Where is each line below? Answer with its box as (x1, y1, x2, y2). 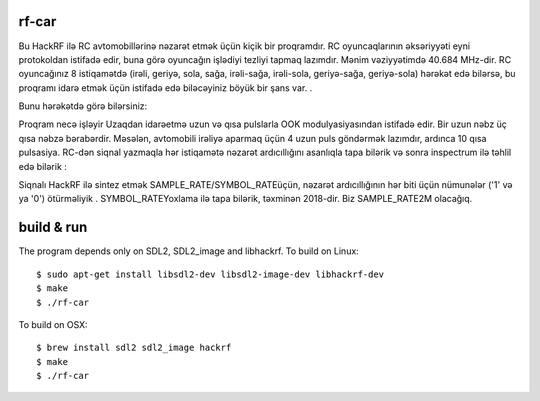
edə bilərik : (18, 160, 67, 172)
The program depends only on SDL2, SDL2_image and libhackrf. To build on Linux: (18, 245, 359, 257)
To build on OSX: (18, 318, 89, 330)
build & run (18, 219, 88, 236)
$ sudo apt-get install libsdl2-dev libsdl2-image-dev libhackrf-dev (36, 268, 385, 280)
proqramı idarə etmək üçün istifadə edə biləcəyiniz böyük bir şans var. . (18, 81, 313, 94)
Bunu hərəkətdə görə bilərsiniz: (18, 100, 148, 112)
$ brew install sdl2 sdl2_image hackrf (36, 342, 232, 354)
